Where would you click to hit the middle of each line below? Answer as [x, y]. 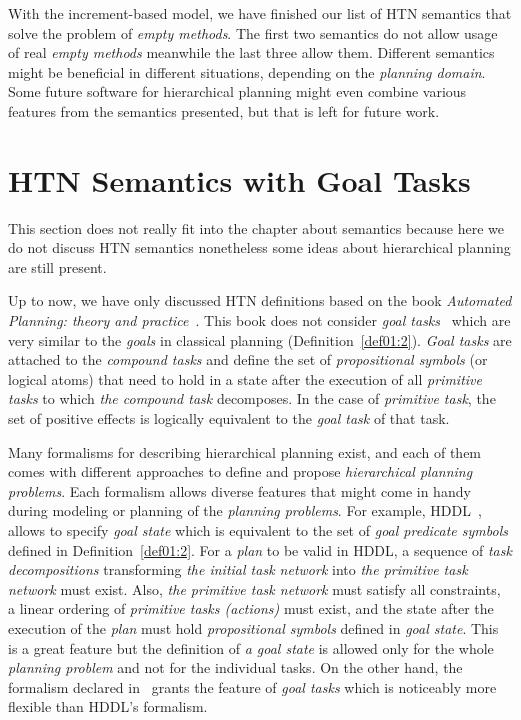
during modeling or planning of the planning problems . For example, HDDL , [245, 510]
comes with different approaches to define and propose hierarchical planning [240, 471]
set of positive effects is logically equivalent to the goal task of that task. [229, 418]
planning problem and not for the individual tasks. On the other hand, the [235, 667]
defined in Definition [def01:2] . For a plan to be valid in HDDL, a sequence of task [260, 549]
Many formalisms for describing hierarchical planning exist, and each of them [245, 451]
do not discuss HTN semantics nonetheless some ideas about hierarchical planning [259, 247]
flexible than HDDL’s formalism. [108, 706]
